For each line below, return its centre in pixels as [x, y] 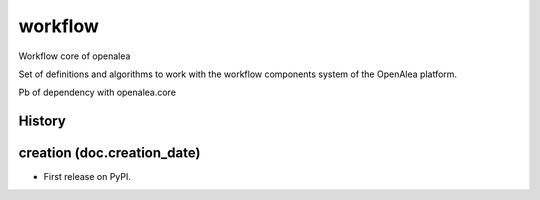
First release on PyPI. [87, 177]
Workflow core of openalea [74, 56]
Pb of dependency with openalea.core [97, 92]
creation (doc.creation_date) [109, 153]
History [42, 121]
